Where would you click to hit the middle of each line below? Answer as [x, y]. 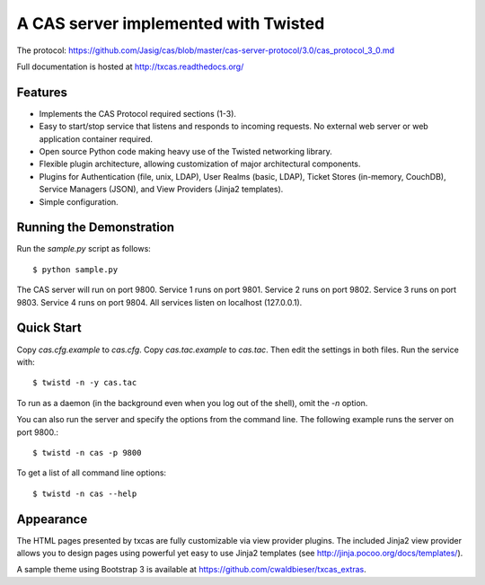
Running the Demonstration [96, 228]
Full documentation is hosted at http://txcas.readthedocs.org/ [130, 66]
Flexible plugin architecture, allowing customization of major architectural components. [200, 164]
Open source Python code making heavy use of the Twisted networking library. [185, 152]
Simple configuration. [79, 201]
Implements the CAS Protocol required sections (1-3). [138, 113]
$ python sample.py [75, 269]
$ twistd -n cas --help [85, 493]
